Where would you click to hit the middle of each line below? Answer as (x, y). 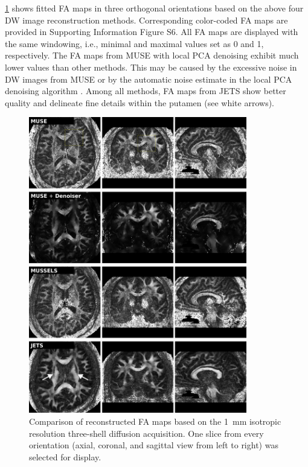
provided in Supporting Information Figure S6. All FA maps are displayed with (152, 32)
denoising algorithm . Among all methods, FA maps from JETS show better (146, 91)
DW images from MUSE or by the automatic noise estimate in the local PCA (149, 79)
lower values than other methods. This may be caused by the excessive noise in (151, 67)
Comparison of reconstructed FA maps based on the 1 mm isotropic (155, 421)
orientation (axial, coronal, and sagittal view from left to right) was (154, 445)
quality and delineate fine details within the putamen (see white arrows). (140, 102)
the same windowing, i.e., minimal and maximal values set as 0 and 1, (134, 43)
